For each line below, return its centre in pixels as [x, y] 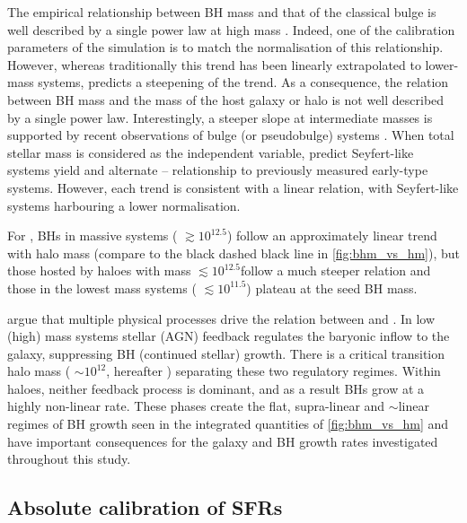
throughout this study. [69, 459]
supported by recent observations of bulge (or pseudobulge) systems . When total [231, 135]
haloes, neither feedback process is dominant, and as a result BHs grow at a [216, 388]
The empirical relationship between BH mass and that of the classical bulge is [222, 12]
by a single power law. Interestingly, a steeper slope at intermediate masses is [220, 117]
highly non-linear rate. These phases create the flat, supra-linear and [196, 406]
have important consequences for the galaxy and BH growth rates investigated [223, 441]
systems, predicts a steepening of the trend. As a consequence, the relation [243, 82]
